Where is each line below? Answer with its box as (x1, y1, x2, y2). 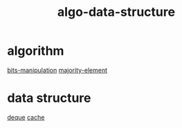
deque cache (7, 113, 45, 121)
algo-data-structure (57, 4, 175, 20)
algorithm (7, 43, 64, 59)
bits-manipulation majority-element (7, 66, 108, 74)
